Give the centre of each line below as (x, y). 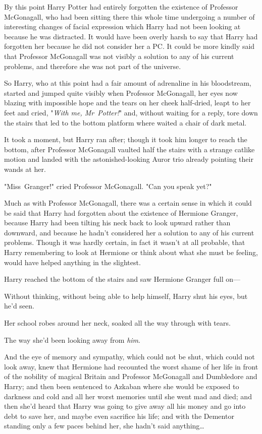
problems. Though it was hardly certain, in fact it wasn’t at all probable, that (125, 242)
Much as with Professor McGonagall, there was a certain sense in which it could (128, 203)
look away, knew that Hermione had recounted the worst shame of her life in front (131, 366)
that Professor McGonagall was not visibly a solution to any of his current (119, 56)
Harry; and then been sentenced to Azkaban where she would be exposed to (122, 386)
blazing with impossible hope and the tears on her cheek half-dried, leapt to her (127, 103)
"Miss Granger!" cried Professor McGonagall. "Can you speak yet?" (108, 186)
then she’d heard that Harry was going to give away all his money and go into (125, 406)
